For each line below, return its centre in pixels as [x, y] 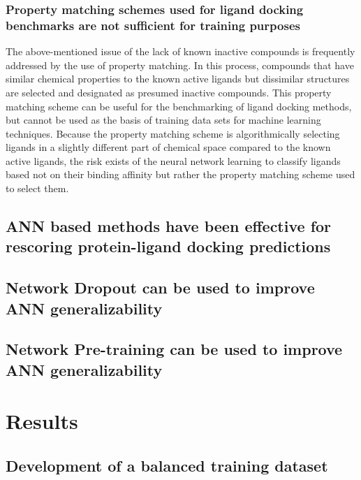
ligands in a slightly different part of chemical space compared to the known [168, 147]
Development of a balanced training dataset [167, 465]
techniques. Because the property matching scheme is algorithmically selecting [173, 133]
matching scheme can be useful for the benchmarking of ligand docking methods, [179, 106]
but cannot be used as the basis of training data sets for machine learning [163, 120]
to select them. [37, 188]
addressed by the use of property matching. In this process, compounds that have [180, 65]
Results [42, 421]
